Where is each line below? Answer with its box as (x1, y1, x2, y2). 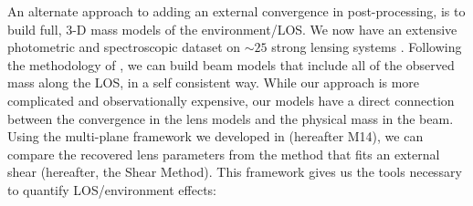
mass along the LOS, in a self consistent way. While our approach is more (7, 73, 420, 92)
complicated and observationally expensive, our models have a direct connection (7, 90, 455, 109)
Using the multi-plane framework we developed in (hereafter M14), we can (7, 127, 424, 146)
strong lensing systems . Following (271, 37, 462, 57)
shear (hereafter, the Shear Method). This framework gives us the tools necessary (7, 162, 462, 181)
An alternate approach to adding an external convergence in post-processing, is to (7, 2, 466, 20)
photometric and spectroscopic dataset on (7, 37, 241, 57)
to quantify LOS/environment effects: (7, 180, 216, 199)
